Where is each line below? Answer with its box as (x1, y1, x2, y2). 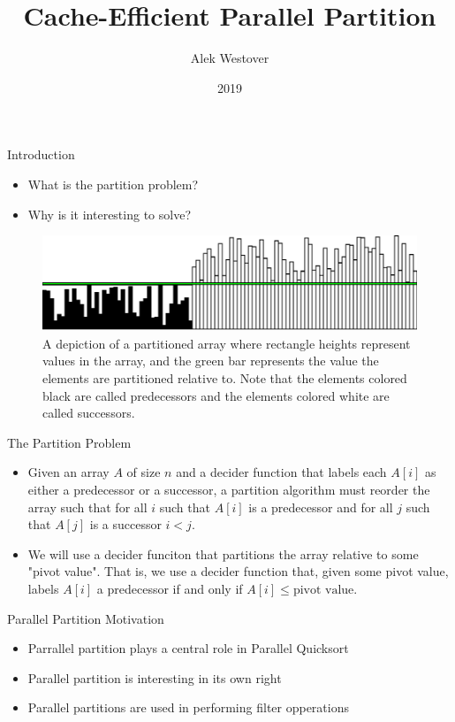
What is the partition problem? (27, 174, 199, 193)
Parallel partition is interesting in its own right (27, 668, 282, 687)
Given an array (27, 463, 110, 481)
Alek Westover (190, 49, 269, 67)
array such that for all (27, 497, 148, 516)
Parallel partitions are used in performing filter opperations (27, 698, 349, 717)
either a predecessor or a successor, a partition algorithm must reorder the (27, 480, 430, 498)
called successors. (42, 403, 135, 422)
